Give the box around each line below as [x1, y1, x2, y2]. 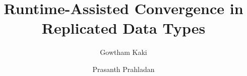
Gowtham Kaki [100, 47, 147, 57]
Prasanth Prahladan [92, 63, 155, 74]
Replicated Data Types [41, 18, 206, 38]
